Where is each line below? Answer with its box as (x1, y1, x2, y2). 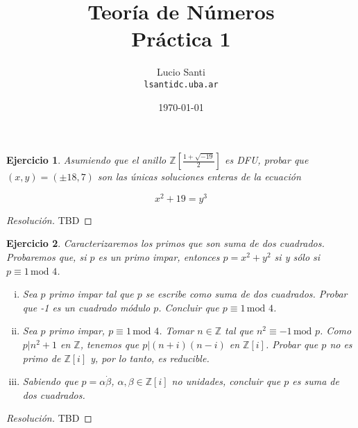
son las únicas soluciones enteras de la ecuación (97, 169, 301, 184)
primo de (22, 350, 61, 365)
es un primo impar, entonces (98, 250, 220, 264)
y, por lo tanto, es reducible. (90, 350, 210, 365)
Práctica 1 (131, 24, 231, 53)
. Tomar (159, 323, 194, 338)
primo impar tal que (49, 286, 134, 301)
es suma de (292, 374, 339, 388)
